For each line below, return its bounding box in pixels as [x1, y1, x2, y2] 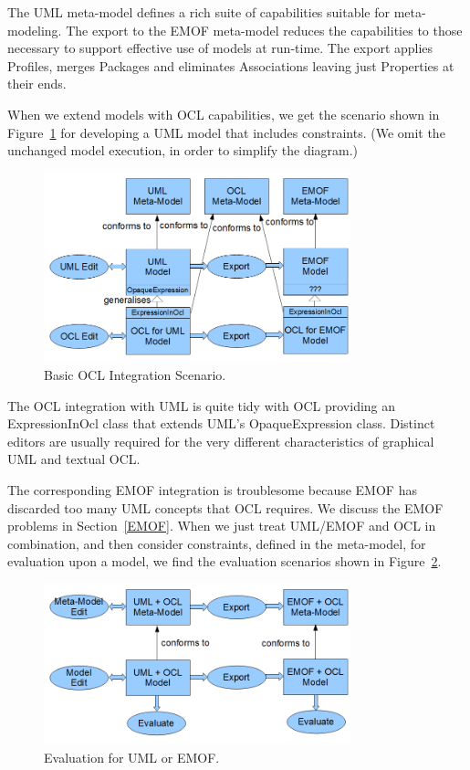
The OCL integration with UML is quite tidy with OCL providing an [7, 396, 396, 415]
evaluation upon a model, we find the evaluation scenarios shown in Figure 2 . [7, 552, 442, 571]
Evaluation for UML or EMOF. [44, 747, 220, 766]
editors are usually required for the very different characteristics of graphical [7, 431, 434, 450]
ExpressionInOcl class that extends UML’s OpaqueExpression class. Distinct [7, 414, 435, 433]
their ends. [7, 74, 67, 93]
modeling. [7, 20, 62, 39]
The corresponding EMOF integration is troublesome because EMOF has [7, 480, 417, 500]
